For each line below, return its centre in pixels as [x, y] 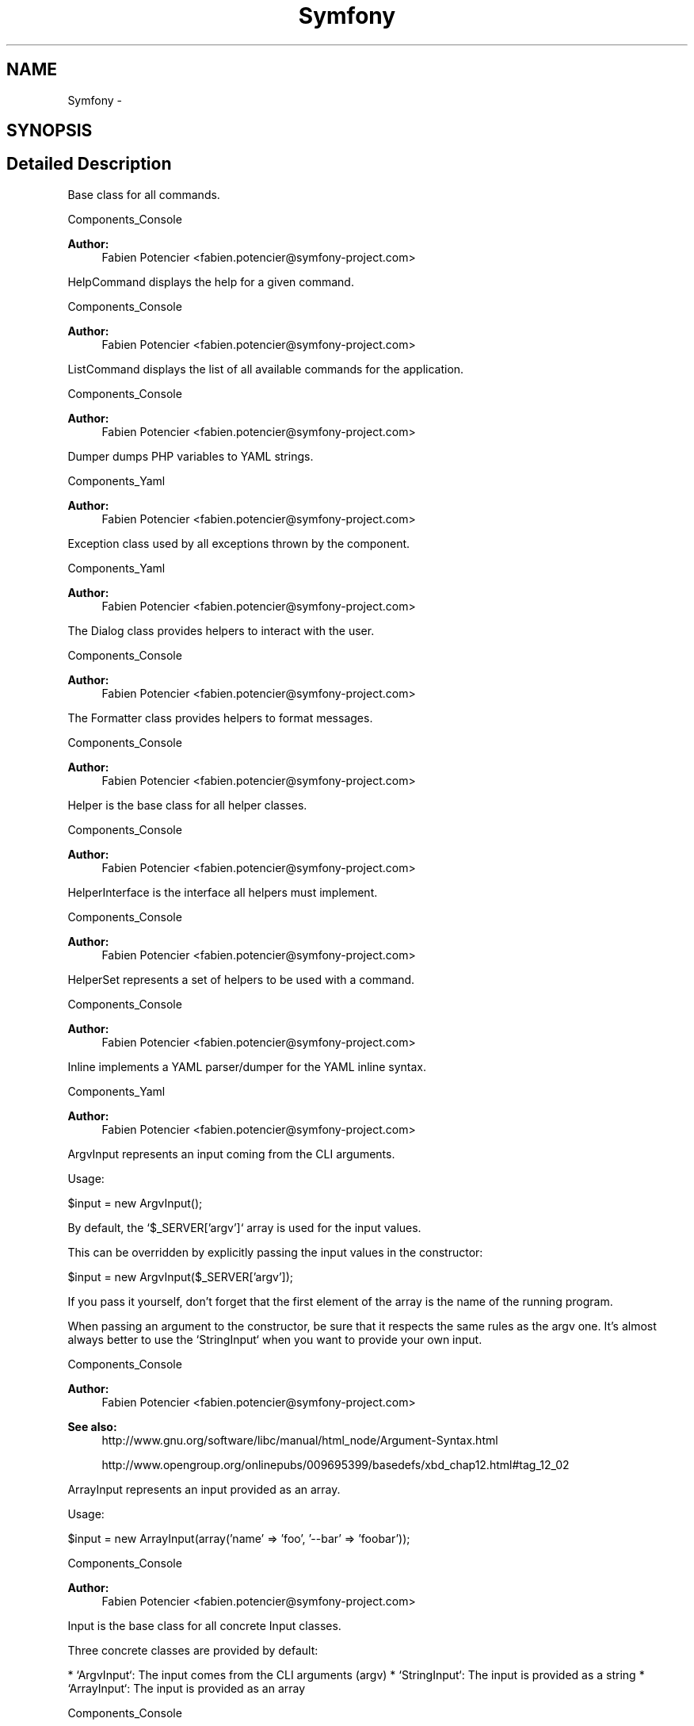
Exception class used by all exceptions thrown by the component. [239, 543]
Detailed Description [89, 164]
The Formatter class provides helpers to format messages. [220, 718]
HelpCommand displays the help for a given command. [211, 281]
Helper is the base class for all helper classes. [187, 805]
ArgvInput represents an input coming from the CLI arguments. [231, 1154]
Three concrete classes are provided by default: [193, 1650]
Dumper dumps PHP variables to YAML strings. [191, 456]
